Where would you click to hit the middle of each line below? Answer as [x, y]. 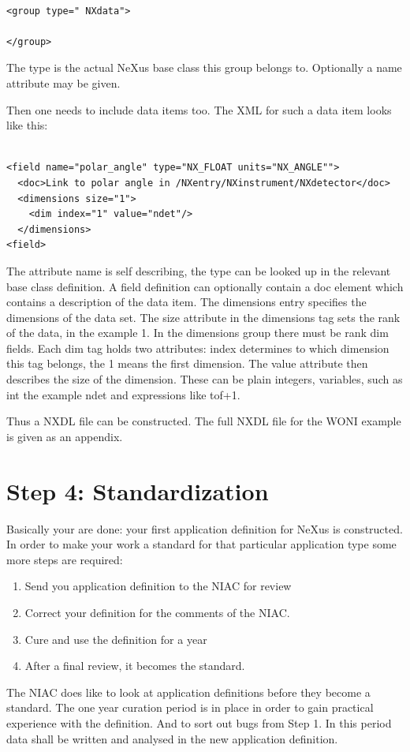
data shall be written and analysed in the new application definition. [172, 738]
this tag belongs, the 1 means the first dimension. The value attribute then [187, 363]
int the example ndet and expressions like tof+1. [123, 394]
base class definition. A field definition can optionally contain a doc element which [205, 286]
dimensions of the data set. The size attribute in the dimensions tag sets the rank [203, 317]
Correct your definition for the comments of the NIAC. [157, 612]
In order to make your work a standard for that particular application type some [201, 544]
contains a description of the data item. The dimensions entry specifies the [186, 302]
